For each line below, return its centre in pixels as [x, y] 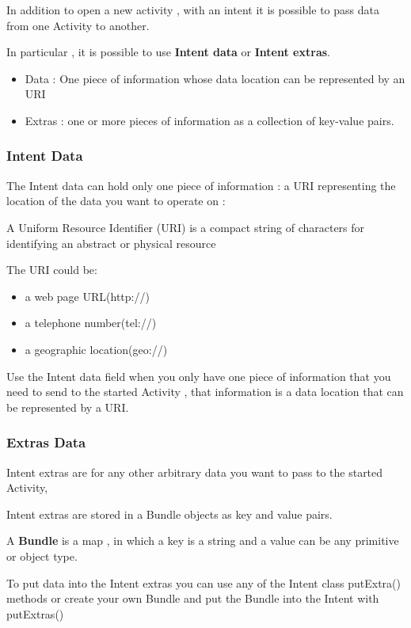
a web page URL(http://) [87, 296]
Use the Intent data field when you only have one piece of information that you [199, 376]
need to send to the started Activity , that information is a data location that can [205, 392]
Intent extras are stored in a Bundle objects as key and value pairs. [169, 514]
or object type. [42, 556]
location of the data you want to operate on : [116, 201]
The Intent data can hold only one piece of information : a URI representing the [201, 185]
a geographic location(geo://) [96, 349]
